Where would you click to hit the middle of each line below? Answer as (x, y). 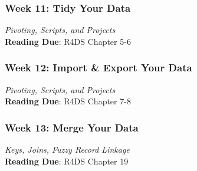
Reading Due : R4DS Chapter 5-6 (68, 41)
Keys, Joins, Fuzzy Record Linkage (67, 149)
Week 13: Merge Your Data (72, 127)
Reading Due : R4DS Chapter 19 (67, 161)
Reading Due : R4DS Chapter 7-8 (68, 101)
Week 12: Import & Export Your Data (98, 68)
